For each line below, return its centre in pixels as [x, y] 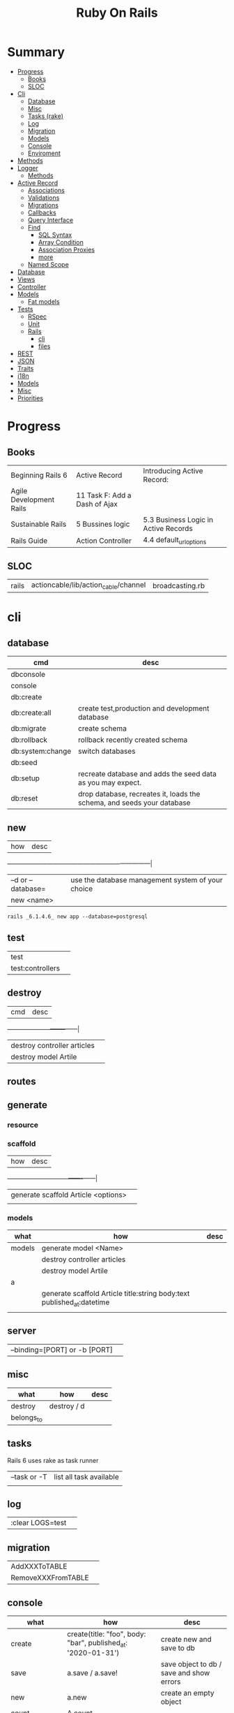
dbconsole [28, 674]
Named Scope [48, 264]
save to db [178, 1648]
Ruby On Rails [117, 13]
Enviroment [44, 153]
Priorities [30, 398]
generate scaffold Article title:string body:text [116, 1293]
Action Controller [104, 541]
